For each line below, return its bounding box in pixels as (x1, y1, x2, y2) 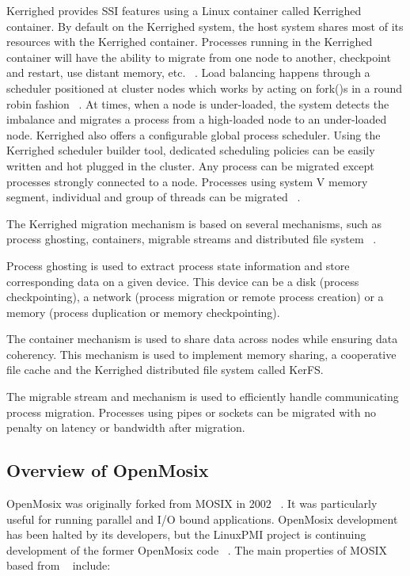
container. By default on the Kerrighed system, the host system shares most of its (6, 17, 404, 34)
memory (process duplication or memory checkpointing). (6, 303, 280, 320)
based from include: (6, 557, 111, 574)
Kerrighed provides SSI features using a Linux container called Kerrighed (6, 2, 362, 18)
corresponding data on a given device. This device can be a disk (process (6, 273, 359, 289)
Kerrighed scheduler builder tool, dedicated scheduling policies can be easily (6, 142, 375, 158)
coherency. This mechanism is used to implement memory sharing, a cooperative (6, 345, 397, 362)
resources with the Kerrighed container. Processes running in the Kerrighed (6, 33, 373, 50)
